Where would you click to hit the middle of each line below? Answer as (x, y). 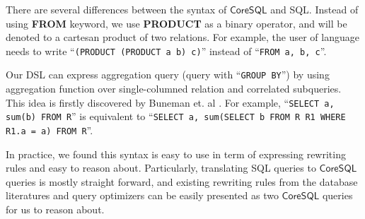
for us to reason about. (55, 209)
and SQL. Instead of (314, 9)
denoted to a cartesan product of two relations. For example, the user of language (182, 37)
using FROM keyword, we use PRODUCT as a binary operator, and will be (176, 23)
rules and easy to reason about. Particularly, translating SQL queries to (161, 168)
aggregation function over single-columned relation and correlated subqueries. (174, 89)
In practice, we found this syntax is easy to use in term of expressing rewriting (176, 154)
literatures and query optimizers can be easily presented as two (142, 195)
